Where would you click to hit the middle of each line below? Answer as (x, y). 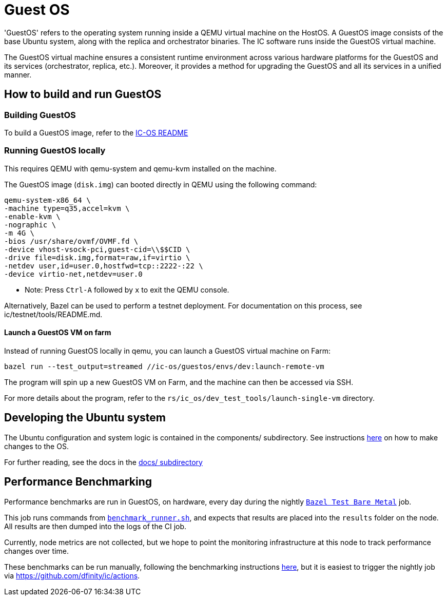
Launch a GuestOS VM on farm (58, 333)
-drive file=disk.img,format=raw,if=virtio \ (97, 257)
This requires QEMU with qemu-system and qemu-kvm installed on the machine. (140, 168)
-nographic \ (30, 225)
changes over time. (36, 551)
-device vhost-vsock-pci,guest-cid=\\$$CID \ (97, 249)
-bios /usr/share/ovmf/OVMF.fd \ (71, 241)
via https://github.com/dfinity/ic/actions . (72, 575)
